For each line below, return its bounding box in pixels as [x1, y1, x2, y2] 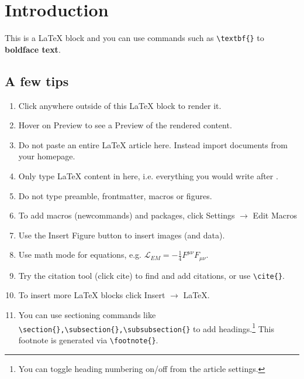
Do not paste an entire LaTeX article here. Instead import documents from [18, 138, 288, 151]
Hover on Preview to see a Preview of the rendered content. [18, 119, 232, 131]
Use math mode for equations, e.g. [18, 248, 141, 261]
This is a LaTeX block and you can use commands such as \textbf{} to [5, 32, 264, 44]
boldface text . [5, 43, 61, 55]
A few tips [5, 71, 69, 90]
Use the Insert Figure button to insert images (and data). [18, 228, 225, 241]
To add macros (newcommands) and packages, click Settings [18, 209, 235, 221]
